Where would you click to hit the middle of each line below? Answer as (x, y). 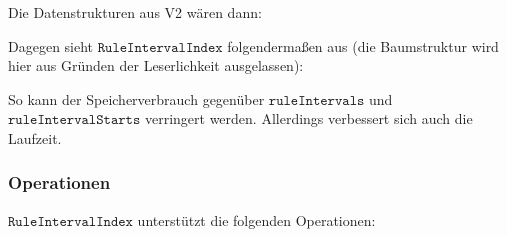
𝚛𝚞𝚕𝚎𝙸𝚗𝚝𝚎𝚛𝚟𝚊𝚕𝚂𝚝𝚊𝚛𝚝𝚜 (74, 120)
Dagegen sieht (51, 45)
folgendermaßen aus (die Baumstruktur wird (363, 45)
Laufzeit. (35, 137)
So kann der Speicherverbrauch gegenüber (136, 98)
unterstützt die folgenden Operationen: (256, 219)
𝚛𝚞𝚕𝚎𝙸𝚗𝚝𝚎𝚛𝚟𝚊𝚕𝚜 (316, 100)
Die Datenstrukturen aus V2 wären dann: (135, 12)
